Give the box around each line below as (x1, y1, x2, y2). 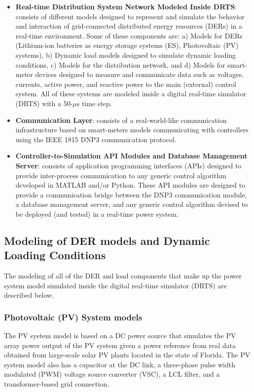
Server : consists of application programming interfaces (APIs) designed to (15, 160, 242, 170)
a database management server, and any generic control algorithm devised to (15, 199, 248, 209)
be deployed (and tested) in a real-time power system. (15, 208, 179, 219)
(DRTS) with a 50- (15, 98, 73, 108)
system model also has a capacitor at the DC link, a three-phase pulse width (4, 359, 235, 369)
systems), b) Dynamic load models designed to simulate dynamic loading (15, 49, 236, 60)
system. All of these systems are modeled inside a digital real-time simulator (15, 88, 247, 99)
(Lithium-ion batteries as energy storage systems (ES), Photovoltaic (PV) (15, 40, 239, 50)
